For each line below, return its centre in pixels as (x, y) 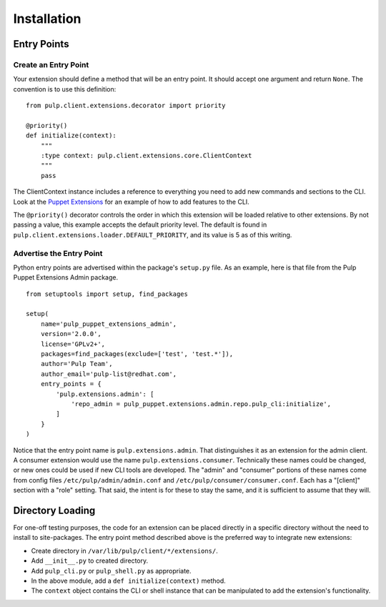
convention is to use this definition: (65, 89)
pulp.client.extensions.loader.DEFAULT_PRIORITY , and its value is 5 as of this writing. (153, 235)
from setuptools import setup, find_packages (107, 294)
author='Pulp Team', (76, 364)
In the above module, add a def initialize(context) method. (129, 581)
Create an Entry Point (51, 64)
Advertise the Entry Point (58, 253)
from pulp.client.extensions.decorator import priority (126, 106)
